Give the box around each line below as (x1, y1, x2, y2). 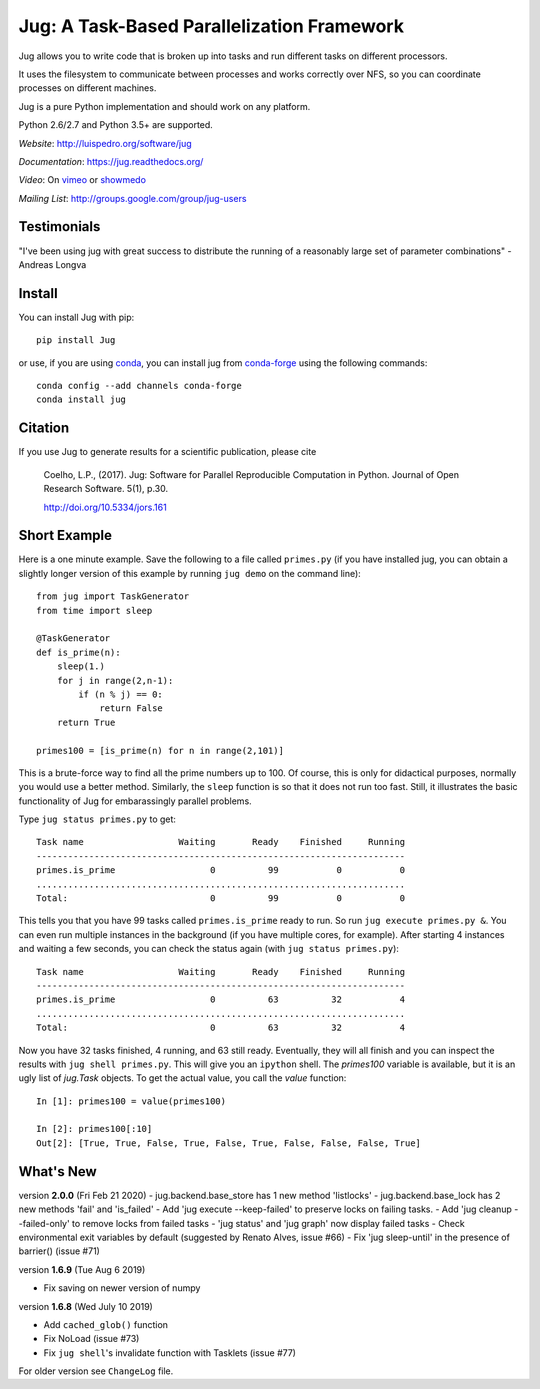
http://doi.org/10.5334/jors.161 (43, 501, 167, 513)
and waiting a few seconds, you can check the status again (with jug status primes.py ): (18, 943, 400, 955)
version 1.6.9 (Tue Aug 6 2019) (18, 1263, 146, 1275)
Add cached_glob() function (43, 1318, 169, 1330)
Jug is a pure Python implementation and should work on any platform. (18, 100, 311, 112)
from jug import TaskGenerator (36, 591, 190, 602)
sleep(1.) (56, 661, 105, 672)
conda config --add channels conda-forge (36, 380, 242, 392)
